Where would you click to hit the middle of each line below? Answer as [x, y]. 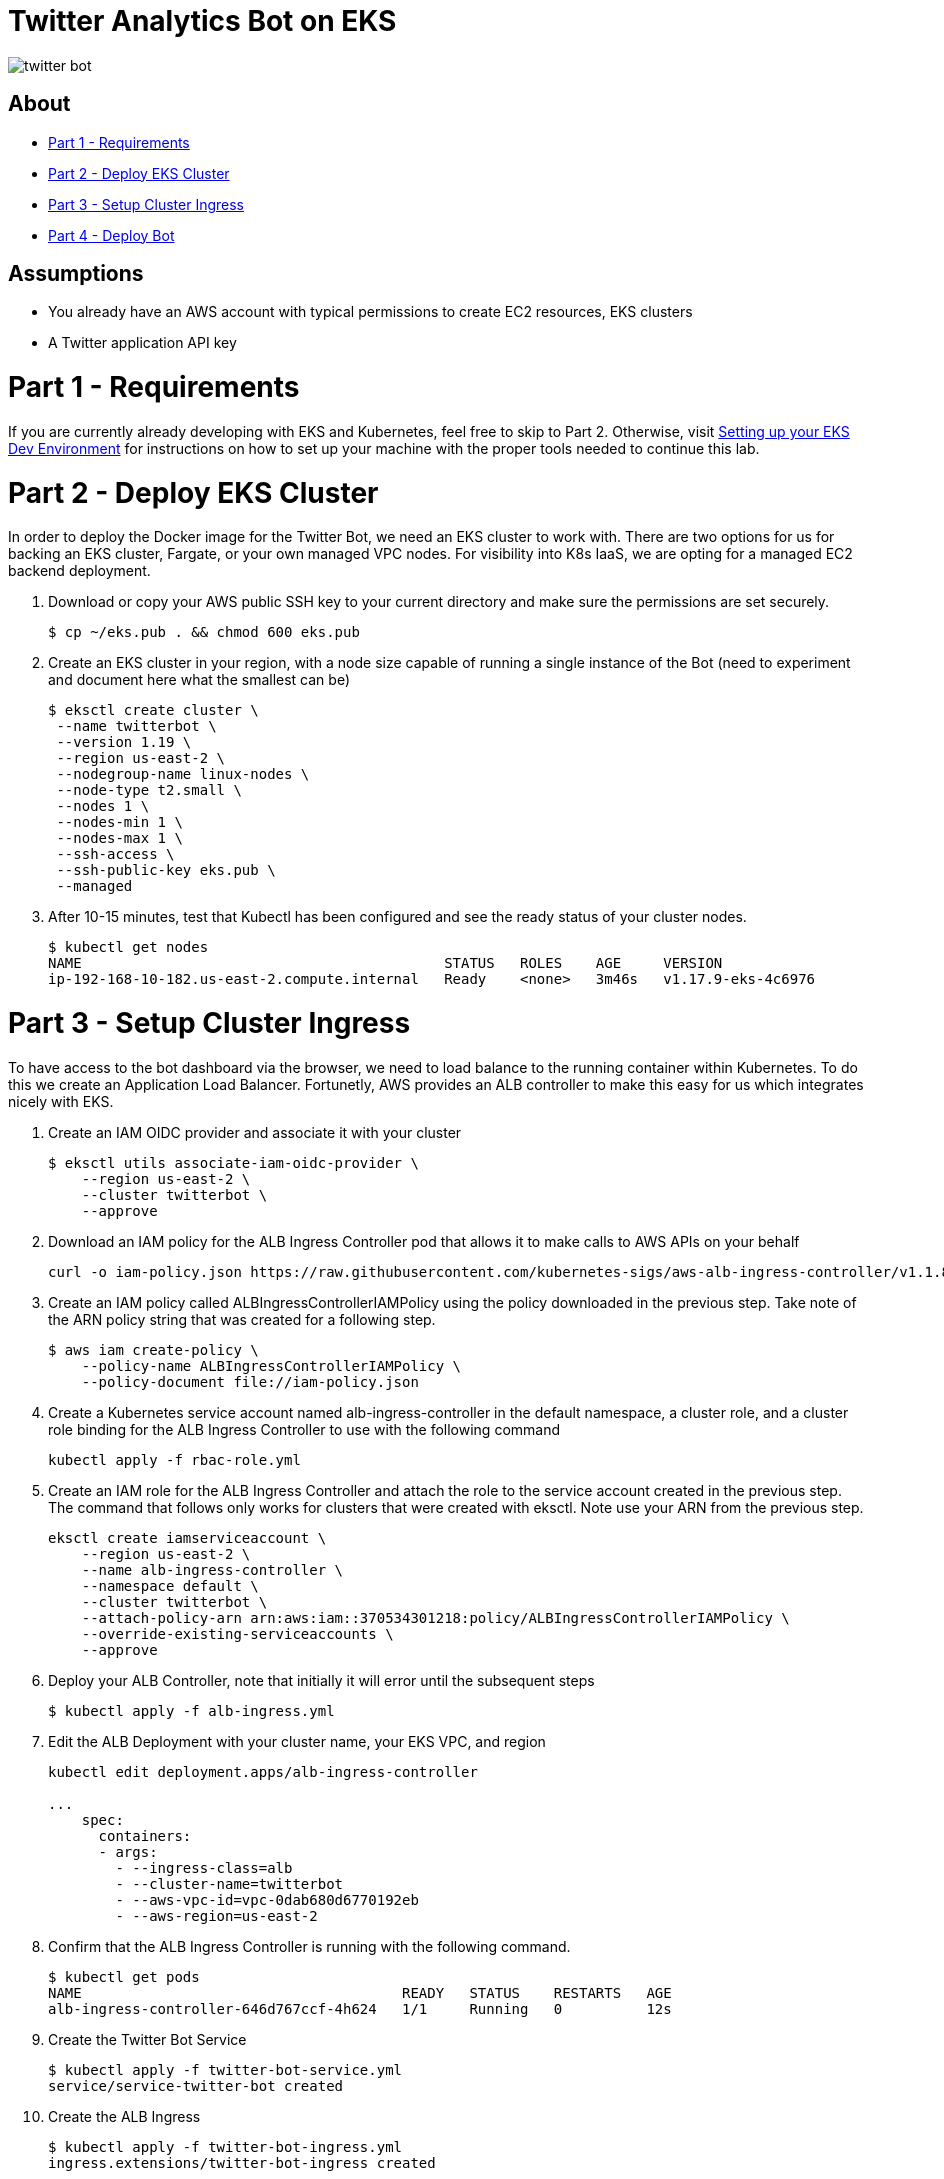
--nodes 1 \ [103, 806]
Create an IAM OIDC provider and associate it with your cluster [255, 1132]
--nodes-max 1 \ [119, 838]
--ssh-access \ [115, 854]
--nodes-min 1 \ [119, 822]
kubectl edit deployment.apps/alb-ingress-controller [263, 1771]
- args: [128, 1851]
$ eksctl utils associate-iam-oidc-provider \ [233, 1162]
